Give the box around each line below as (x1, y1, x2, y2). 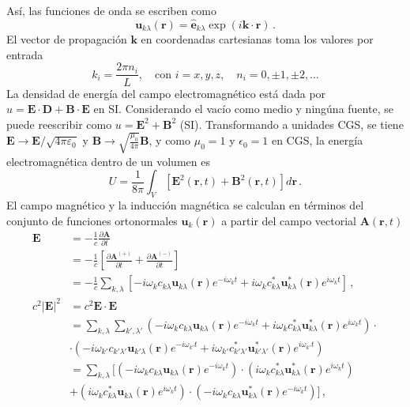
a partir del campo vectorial (221, 212, 356, 228)
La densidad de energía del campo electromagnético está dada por (6, 85, 326, 101)
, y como (149, 132, 191, 149)
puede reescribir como (6, 115, 112, 132)
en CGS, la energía (271, 132, 363, 149)
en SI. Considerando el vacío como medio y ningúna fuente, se (93, 100, 393, 117)
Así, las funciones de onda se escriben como (6, 2, 216, 18)
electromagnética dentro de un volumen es (6, 153, 210, 169)
